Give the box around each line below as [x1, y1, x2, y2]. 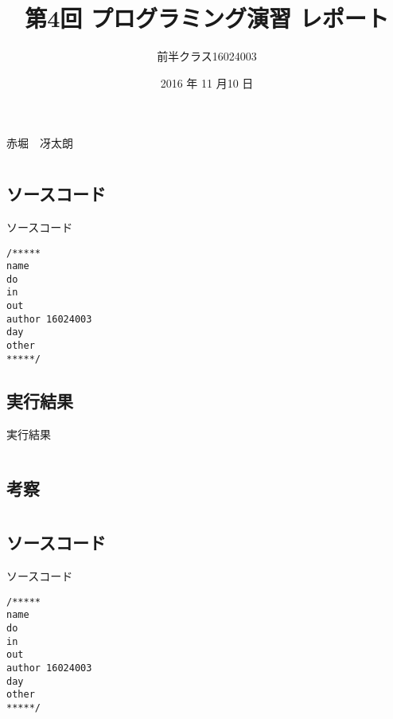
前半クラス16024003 [157, 48, 257, 64]
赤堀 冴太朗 [6, 135, 73, 151]
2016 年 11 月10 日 [160, 74, 254, 91]
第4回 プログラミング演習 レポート [25, 2, 389, 34]
